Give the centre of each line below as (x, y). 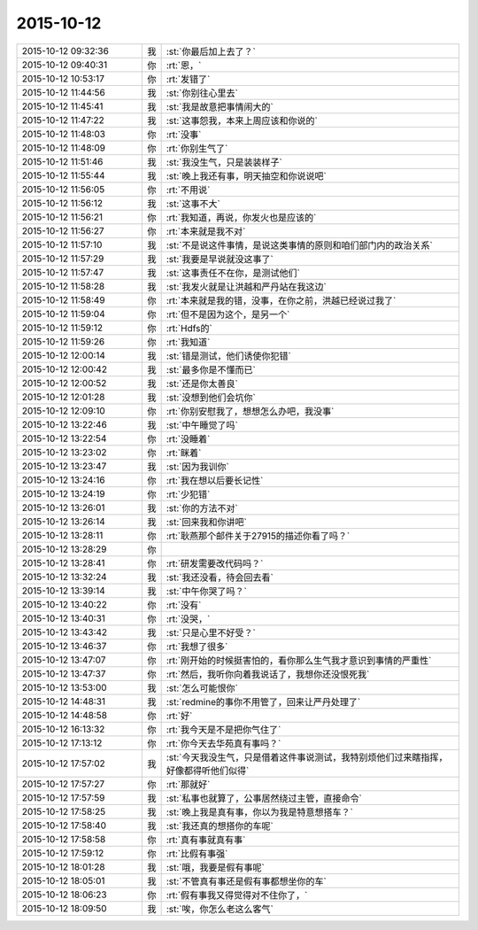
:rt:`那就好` (188, 784)
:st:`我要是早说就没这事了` (220, 259)
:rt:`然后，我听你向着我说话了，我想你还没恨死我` (268, 674)
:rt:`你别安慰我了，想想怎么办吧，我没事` (250, 411)
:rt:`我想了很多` (197, 647)
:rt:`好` (179, 716)
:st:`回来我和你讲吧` (206, 522)
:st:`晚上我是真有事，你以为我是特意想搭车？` (259, 812)
